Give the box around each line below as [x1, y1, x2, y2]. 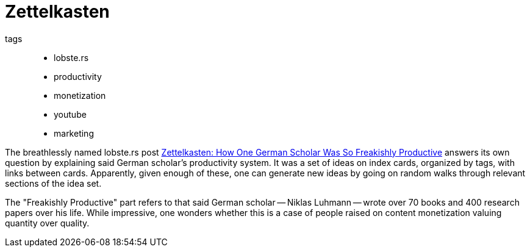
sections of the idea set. [5, 178, 102, 189]
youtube [54, 109, 87, 120]
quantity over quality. [5, 217, 90, 228]
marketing [54, 128, 94, 139]
